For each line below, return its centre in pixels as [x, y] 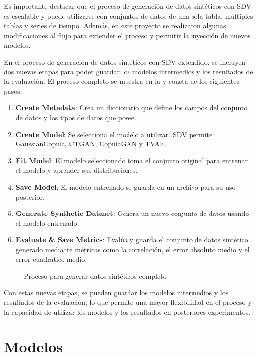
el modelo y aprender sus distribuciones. [77, 170]
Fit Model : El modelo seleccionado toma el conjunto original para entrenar [131, 160]
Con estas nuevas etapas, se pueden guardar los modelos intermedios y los [116, 292]
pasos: [13, 91]
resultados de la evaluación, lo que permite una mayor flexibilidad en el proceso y [128, 302]
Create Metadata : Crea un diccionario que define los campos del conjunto [131, 107]
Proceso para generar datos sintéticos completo [95, 276]
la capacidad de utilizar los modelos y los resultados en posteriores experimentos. [127, 312]
